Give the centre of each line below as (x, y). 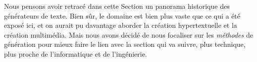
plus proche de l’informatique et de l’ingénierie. (76, 53)
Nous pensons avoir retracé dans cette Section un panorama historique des (117, 6)
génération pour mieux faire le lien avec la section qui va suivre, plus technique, (125, 44)
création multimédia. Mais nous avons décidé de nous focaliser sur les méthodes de (128, 34)
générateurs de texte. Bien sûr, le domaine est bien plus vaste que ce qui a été (122, 15)
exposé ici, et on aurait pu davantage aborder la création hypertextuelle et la (121, 25)
